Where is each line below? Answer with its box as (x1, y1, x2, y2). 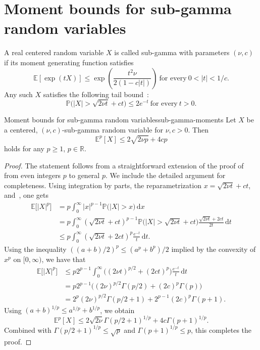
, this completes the (191, 324, 252, 335)
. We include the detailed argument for (105, 170, 226, 181)
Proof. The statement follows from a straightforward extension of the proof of (4, 160, 244, 170)
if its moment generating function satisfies (4, 57, 134, 67)
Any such (4, 89, 33, 99)
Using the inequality (4, 243, 67, 254)
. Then (188, 124, 209, 135)
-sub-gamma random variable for (62, 124, 163, 135)
